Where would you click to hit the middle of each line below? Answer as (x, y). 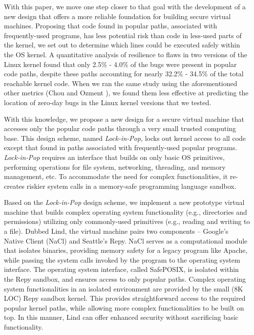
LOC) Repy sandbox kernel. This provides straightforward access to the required (125, 298)
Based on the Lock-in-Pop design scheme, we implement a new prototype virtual (124, 202)
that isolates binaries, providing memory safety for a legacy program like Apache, (126, 250)
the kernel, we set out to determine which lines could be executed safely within (122, 45)
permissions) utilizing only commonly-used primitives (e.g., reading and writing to (127, 221)
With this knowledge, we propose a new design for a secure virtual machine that (124, 119)
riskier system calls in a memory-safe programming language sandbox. (131, 186)
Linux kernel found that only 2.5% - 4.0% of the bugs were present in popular (120, 64)
